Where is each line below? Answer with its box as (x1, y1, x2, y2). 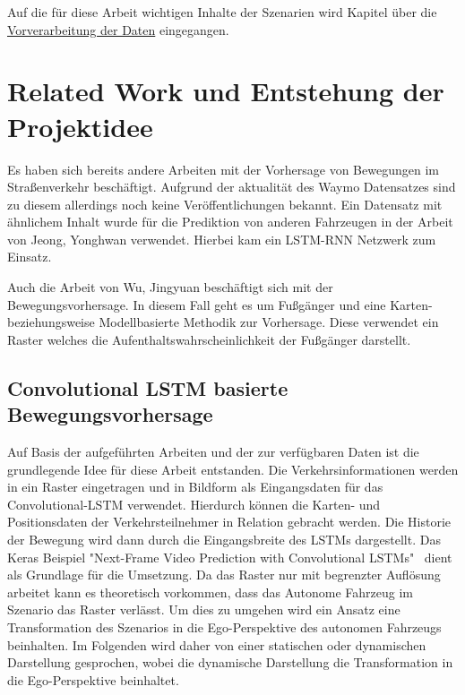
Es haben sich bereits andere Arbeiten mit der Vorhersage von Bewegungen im (7, 159, 439, 178)
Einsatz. (7, 247, 52, 266)
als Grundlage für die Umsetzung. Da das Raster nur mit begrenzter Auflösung (7, 565, 441, 584)
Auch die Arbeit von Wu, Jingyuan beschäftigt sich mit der (7, 278, 333, 296)
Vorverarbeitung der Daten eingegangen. (7, 20, 229, 39)
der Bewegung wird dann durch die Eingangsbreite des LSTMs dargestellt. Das (7, 530, 441, 548)
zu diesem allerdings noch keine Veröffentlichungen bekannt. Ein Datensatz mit (7, 194, 443, 213)
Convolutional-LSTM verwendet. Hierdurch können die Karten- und (7, 494, 381, 513)
